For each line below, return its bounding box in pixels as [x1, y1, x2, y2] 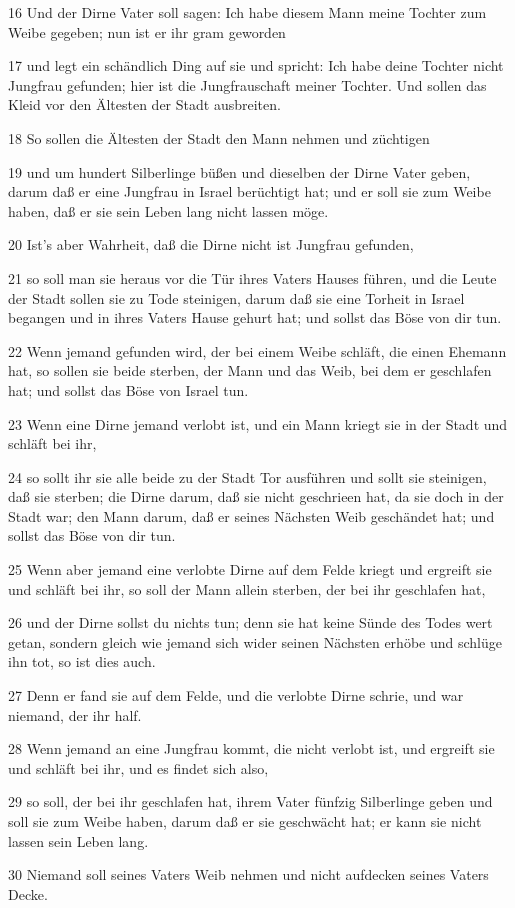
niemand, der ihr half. [8, 704, 142, 725]
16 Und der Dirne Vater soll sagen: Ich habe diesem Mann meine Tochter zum [8, 2, 487, 22]
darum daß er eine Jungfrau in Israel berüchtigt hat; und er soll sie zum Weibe [8, 181, 491, 202]
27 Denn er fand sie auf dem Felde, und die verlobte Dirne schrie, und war [8, 685, 464, 706]
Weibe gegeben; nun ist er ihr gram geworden [8, 21, 286, 42]
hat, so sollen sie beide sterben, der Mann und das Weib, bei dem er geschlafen [8, 360, 492, 381]
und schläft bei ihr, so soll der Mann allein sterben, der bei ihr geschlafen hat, [8, 578, 486, 599]
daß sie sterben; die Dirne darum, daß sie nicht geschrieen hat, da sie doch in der [8, 486, 504, 507]
